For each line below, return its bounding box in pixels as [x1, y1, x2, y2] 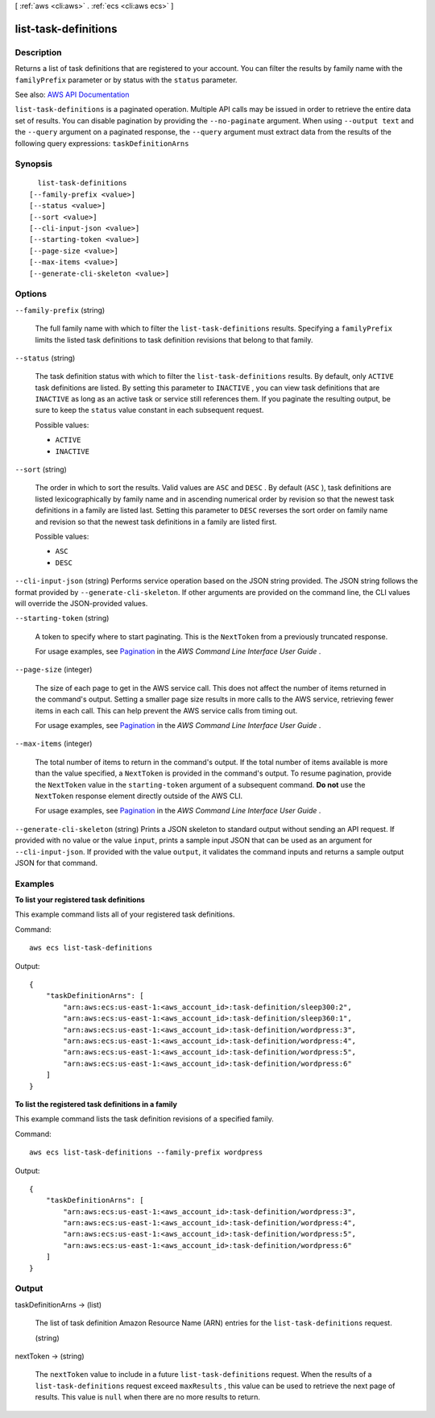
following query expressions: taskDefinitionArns [14, 138, 189, 148]
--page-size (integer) [14, 665, 93, 675]
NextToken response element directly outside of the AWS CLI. [35, 791, 243, 800]
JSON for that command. [14, 858, 98, 867]
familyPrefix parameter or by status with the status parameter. [14, 75, 238, 85]
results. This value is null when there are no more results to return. [35, 1392, 261, 1402]
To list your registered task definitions [14, 895, 145, 904]
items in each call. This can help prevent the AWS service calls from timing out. [35, 705, 298, 715]
